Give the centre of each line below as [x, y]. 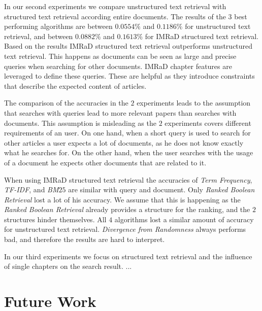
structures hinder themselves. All [55, 219]
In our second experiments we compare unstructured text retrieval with [115, 6]
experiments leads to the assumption [194, 103]
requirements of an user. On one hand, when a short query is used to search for [127, 133]
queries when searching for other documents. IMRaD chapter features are [118, 66]
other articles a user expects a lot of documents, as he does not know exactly [124, 142]
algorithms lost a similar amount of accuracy [184, 219]
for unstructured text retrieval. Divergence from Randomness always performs [125, 229]
